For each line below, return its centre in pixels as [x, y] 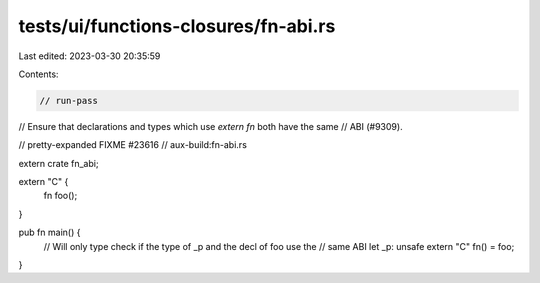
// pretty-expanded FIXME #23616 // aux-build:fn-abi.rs [132, 145]
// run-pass [69, 100]
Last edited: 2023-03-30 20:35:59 [89, 56]
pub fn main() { [49, 232]
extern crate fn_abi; [58, 163]
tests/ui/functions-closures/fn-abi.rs [177, 26]
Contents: [38, 74]
